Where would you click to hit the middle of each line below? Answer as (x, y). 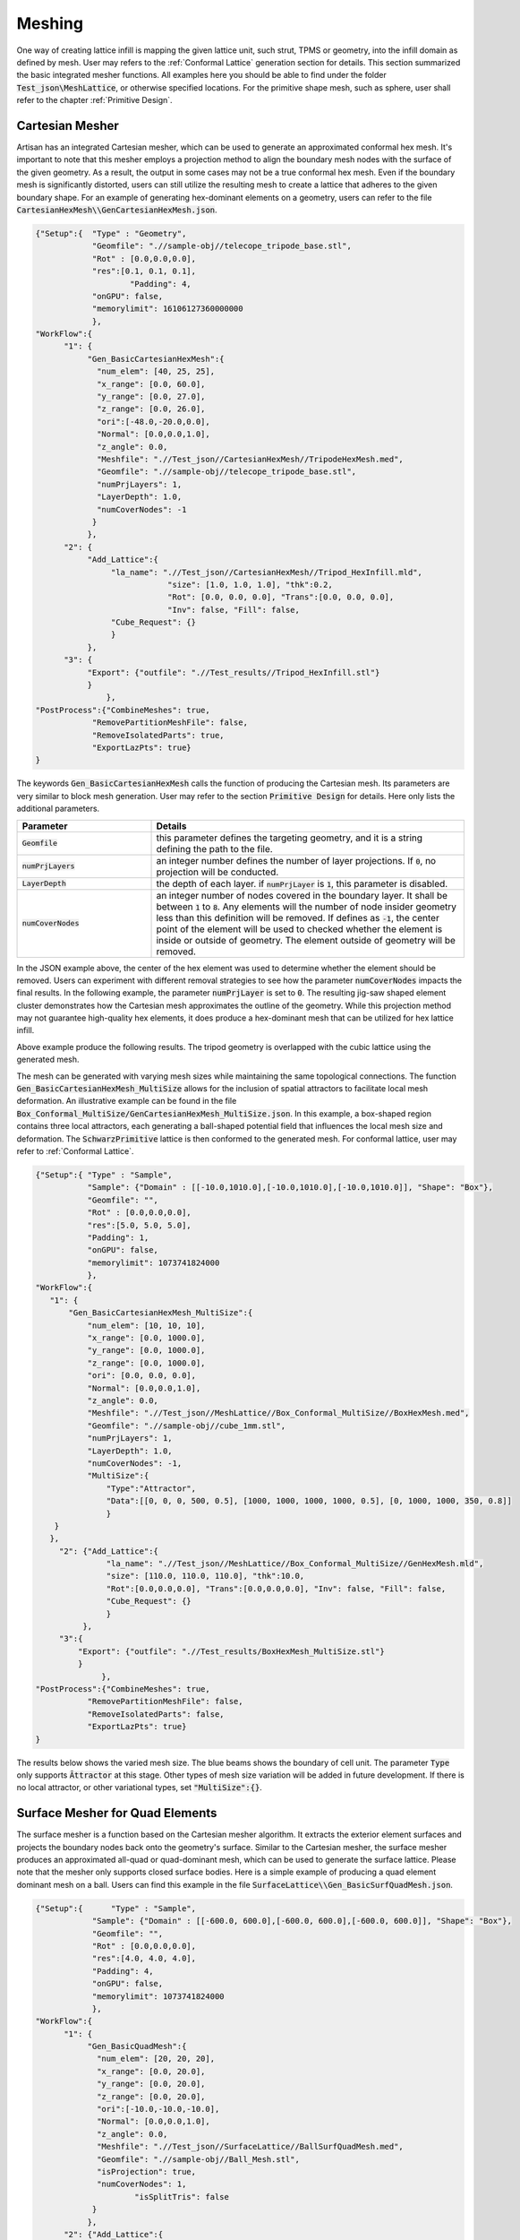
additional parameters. (58, 809)
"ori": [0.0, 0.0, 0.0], (142, 1376)
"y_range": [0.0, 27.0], (151, 397)
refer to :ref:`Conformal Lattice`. (75, 1150)
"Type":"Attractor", (151, 1488)
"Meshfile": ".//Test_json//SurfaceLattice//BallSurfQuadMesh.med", (251, 2147)
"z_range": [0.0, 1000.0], (146, 1363)
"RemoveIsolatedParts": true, (158, 735)
